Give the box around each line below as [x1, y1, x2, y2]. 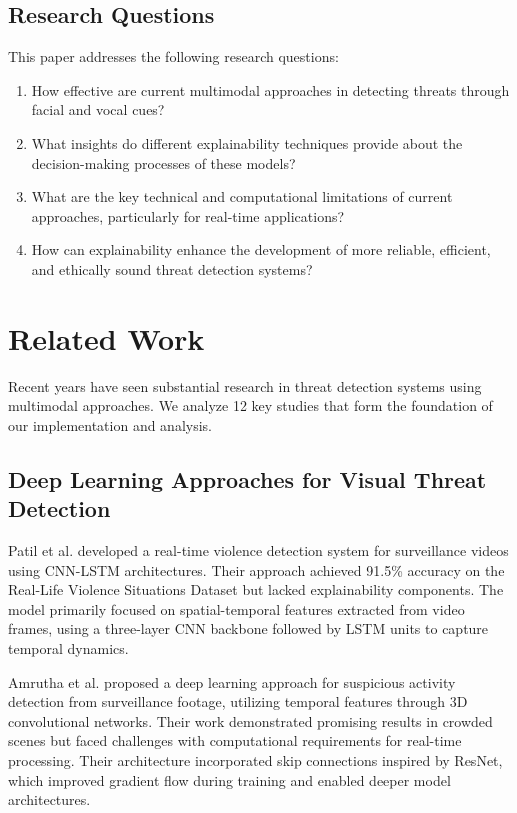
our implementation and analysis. [8, 414, 212, 435]
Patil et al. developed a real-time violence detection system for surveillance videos [8, 540, 509, 561]
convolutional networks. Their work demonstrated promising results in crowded [8, 710, 493, 731]
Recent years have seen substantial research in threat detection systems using [8, 375, 482, 396]
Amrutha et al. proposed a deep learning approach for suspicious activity [8, 671, 456, 692]
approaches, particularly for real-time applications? [31, 205, 345, 226]
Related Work [8, 317, 205, 358]
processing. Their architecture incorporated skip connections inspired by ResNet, [8, 749, 503, 770]
